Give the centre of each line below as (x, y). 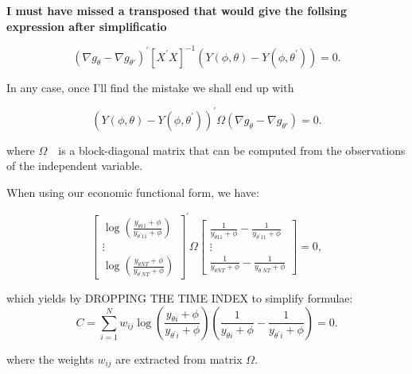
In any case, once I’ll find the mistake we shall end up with (150, 87)
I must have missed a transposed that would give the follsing (177, 10)
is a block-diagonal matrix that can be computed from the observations (232, 150)
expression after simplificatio (87, 26)
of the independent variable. (75, 166)
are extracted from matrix (179, 359)
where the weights (50, 359)
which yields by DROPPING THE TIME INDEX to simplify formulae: (180, 298)
